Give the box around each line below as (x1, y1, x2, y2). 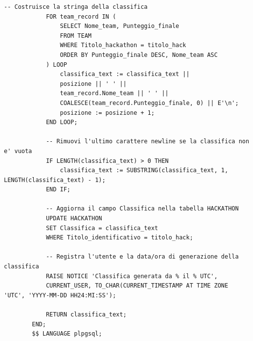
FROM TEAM (60, 32, 92, 39)
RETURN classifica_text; (46, 311, 127, 318)
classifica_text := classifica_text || (60, 71, 190, 78)
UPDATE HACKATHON (46, 215, 102, 222)
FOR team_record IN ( (46, 13, 116, 20)
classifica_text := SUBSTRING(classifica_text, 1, (60, 167, 229, 174)
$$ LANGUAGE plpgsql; (32, 330, 102, 338)
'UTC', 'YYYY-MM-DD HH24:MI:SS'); (4, 291, 116, 299)
